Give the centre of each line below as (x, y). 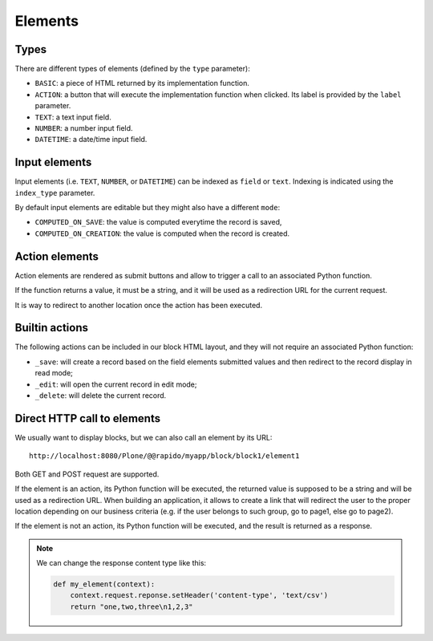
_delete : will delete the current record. (101, 396)
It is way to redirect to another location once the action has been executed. (139, 305)
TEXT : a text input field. (73, 117)
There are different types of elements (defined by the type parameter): (132, 69)
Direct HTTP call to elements (87, 418)
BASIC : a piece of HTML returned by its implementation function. (142, 83)
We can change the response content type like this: (121, 563)
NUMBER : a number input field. (84, 128)
